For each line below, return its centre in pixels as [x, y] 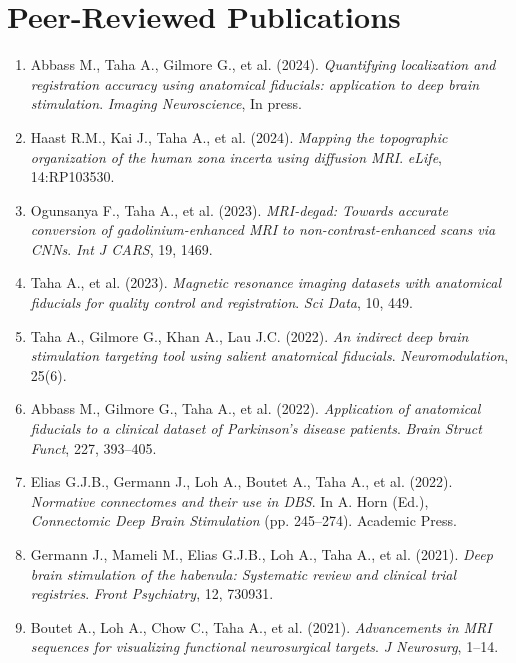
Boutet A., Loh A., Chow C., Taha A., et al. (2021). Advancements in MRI [261, 626]
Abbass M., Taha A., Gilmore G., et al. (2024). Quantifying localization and [263, 64]
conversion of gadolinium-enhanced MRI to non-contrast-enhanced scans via [263, 229]
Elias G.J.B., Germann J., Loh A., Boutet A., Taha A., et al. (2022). [241, 481]
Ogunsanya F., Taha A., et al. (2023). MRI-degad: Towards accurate [239, 209]
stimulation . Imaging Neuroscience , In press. [166, 103]
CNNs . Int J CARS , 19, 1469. [121, 248]
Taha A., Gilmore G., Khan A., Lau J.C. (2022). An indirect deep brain [249, 335]
